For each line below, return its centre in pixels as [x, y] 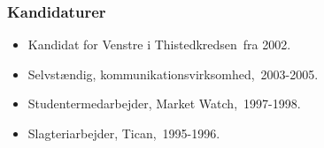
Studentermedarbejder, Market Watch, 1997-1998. [164, 104]
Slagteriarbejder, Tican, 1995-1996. [124, 133]
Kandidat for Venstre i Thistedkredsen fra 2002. [159, 44]
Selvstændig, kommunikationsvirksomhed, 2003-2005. [173, 74]
